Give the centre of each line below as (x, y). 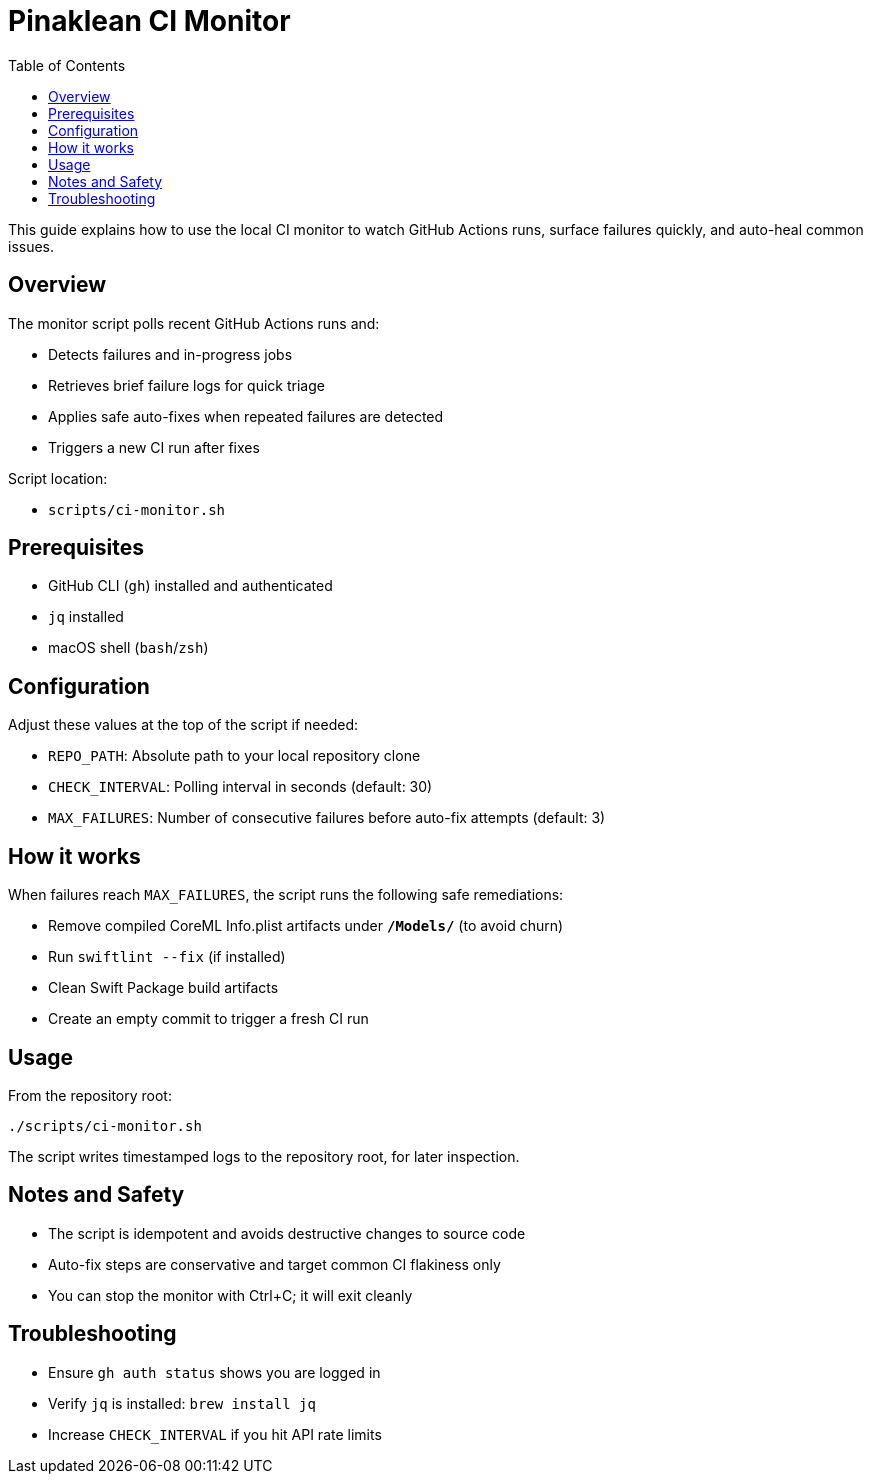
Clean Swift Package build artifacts (163, 988)
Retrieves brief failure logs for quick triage (186, 385)
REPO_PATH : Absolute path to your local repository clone (234, 756)
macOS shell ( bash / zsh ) (128, 648)
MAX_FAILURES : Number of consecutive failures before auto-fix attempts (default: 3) (327, 818)
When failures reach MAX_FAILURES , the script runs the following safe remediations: (286, 895)
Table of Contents (67, 65)
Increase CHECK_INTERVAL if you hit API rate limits (215, 1434)
